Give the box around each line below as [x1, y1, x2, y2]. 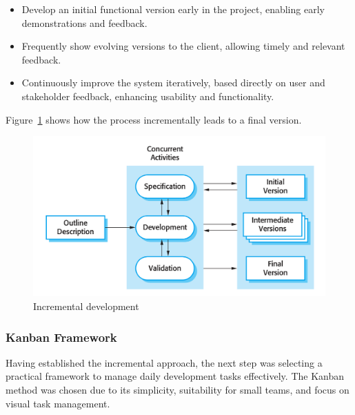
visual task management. [6, 396, 110, 410]
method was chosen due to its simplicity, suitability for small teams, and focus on [6, 383, 349, 397]
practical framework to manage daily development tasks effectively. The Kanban [6, 369, 345, 383]
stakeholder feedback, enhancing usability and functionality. [21, 88, 274, 103]
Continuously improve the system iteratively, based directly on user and [21, 75, 325, 90]
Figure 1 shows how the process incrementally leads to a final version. [6, 112, 302, 126]
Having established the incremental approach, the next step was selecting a [6, 355, 323, 369]
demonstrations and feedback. [21, 15, 148, 30]
